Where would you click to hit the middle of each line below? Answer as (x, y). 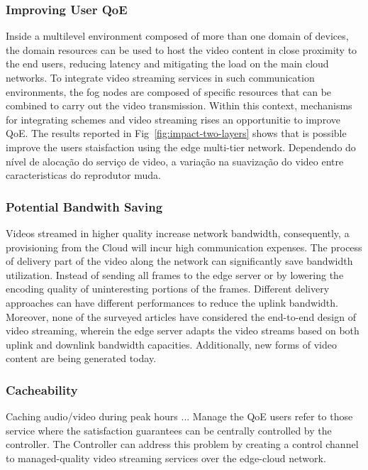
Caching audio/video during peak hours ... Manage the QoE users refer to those (179, 416)
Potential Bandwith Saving (84, 206)
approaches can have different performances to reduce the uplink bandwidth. (172, 302)
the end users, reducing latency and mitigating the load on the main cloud (167, 64)
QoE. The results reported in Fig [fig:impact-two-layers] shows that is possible (176, 133)
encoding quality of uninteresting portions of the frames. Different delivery (168, 289)
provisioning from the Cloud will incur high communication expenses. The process (184, 247)
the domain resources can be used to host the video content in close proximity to (182, 49)
